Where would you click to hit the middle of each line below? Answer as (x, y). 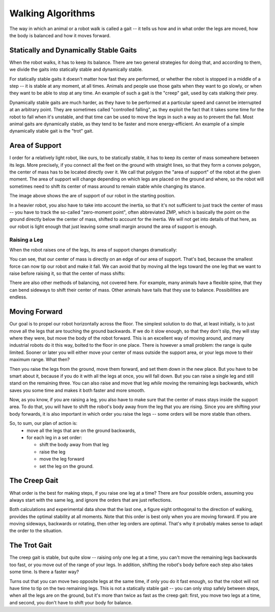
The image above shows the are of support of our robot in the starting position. (92, 196)
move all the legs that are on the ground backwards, (81, 430)
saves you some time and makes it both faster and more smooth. (77, 390)
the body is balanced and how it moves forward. (60, 35)
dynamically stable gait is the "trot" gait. (51, 131)
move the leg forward (62, 459)
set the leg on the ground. (66, 466)
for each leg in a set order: (54, 438)
